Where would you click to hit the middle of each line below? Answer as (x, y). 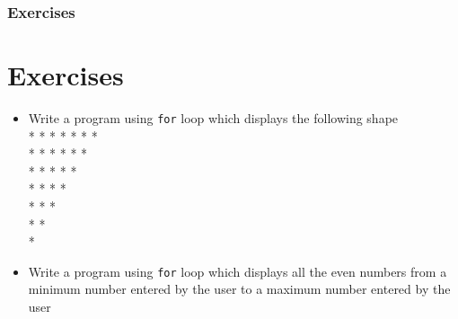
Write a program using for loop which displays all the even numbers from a (238, 271)
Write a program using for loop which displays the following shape (213, 117)
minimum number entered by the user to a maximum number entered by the (239, 289)
